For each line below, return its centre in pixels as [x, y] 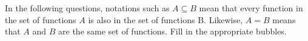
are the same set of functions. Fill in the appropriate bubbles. [172, 31]
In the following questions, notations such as [87, 8]
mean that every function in [251, 8]
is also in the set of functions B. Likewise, [166, 19]
